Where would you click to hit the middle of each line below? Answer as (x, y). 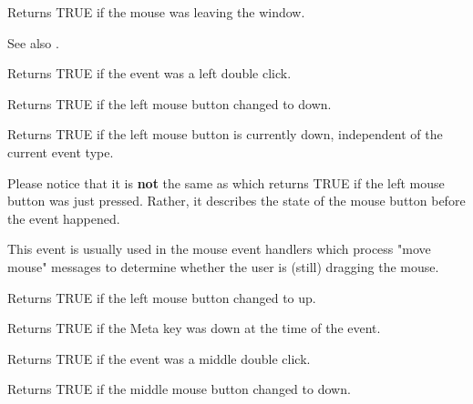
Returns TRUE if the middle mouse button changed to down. (179, 389)
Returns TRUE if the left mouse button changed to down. (170, 103)
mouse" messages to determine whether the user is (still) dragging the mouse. (223, 266)
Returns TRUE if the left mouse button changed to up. (162, 297)
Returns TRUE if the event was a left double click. (149, 73)
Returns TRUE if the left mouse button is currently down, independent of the (225, 134)
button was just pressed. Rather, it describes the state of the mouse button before (236, 201)
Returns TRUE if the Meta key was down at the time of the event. (194, 328)
